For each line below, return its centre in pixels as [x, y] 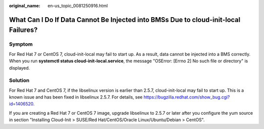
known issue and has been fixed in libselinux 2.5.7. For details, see [76, 97]
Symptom [21, 44]
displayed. [20, 68]
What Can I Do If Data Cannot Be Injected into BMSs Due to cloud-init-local [125, 20]
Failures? [23, 30]
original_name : [25, 6]
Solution [19, 80]
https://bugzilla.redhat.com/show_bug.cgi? [187, 97]
